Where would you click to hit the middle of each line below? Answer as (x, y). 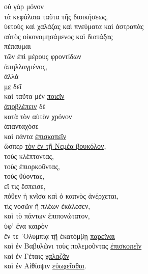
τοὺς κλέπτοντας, (29, 156)
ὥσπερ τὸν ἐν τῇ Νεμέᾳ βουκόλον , (55, 146)
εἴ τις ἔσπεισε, (25, 186)
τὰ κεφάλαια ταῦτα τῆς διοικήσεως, (56, 16)
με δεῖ (13, 86)
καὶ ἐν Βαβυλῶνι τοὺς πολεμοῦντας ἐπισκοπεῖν (73, 246)
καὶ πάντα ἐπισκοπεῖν (35, 136)
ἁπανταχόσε (21, 126)
